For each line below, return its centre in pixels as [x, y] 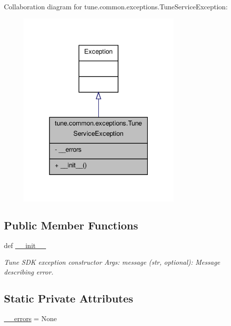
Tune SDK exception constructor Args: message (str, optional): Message [112, 262]
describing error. [29, 271]
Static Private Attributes [69, 298]
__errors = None [30, 318]
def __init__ [25, 245]
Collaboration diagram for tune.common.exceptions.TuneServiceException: [116, 6]
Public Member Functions [71, 225]
